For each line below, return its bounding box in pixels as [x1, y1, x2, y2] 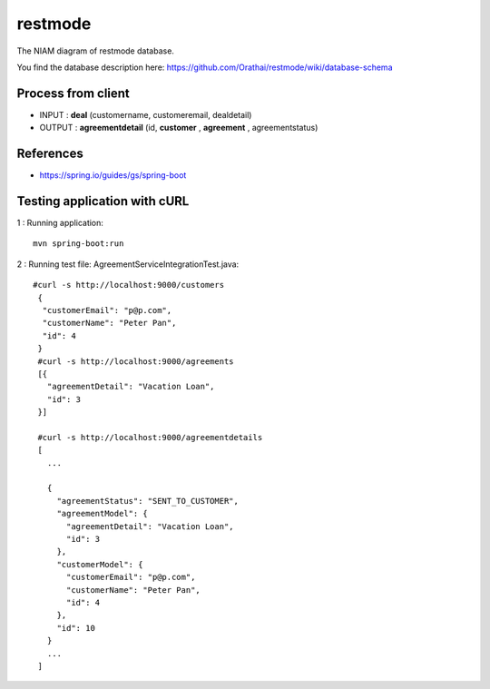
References [16, 146, 83, 162]
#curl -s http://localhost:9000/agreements [37, 356, 235, 367]
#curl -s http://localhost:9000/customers [33, 280, 225, 290]
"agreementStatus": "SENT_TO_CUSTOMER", [56, 496, 240, 506]
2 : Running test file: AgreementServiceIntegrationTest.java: [16, 259, 240, 270]
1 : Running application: [16, 218, 104, 229]
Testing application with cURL [16, 193, 190, 209]
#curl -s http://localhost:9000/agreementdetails [37, 432, 263, 442]
